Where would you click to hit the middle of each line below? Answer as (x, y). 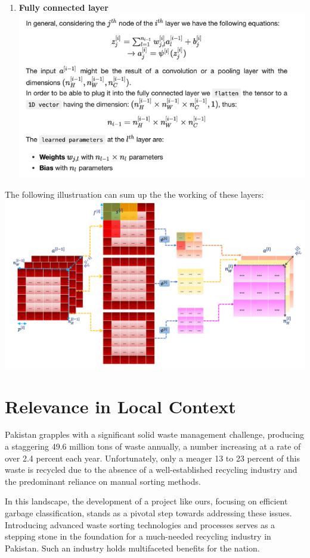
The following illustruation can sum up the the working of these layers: (134, 194)
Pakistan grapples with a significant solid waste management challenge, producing (154, 434)
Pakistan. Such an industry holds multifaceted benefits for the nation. (132, 548)
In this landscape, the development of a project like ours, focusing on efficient (146, 501)
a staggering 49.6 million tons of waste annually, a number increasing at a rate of (153, 446)
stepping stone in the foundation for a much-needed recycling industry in (138, 536)
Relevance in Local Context (120, 406)
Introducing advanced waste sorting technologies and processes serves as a (140, 524)
